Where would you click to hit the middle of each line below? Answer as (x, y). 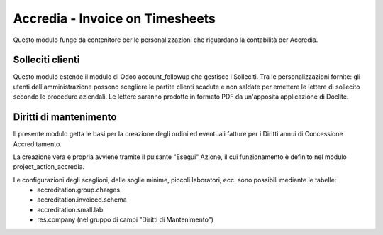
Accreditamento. (37, 144)
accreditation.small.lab (70, 209)
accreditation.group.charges (79, 190)
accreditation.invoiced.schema (82, 200)
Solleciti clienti (46, 60)
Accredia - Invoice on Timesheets (115, 18)
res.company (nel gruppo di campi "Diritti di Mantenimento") (126, 219)
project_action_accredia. (49, 167)
